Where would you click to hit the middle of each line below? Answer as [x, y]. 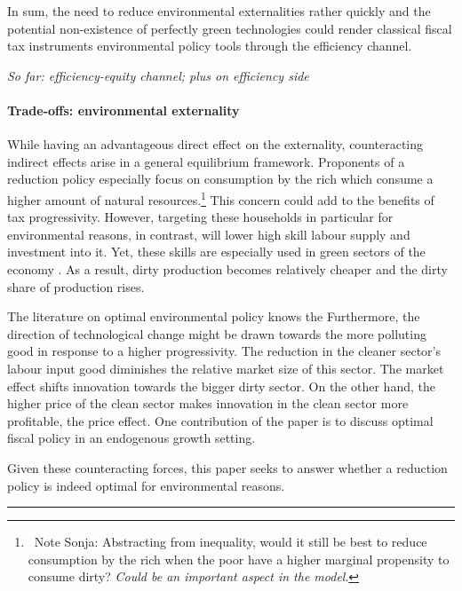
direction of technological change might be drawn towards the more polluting [217, 333]
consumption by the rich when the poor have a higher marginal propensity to [239, 559]
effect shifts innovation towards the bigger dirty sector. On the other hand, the [221, 386]
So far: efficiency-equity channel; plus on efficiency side [158, 75]
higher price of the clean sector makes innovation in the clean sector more [208, 403]
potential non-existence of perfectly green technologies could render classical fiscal [230, 28]
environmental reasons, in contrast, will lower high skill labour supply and [209, 234]
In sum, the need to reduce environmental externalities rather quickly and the [219, 11]
